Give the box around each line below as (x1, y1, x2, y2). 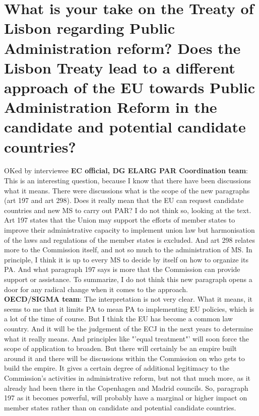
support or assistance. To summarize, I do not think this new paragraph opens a (4, 273, 252, 284)
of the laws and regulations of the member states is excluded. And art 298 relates (4, 234, 255, 245)
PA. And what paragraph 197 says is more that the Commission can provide (4, 264, 240, 274)
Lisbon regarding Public (4, 18, 175, 38)
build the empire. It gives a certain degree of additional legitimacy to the (4, 363, 230, 373)
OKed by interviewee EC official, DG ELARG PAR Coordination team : (4, 165, 248, 176)
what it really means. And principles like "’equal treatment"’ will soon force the (4, 333, 249, 343)
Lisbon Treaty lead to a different (4, 57, 235, 78)
